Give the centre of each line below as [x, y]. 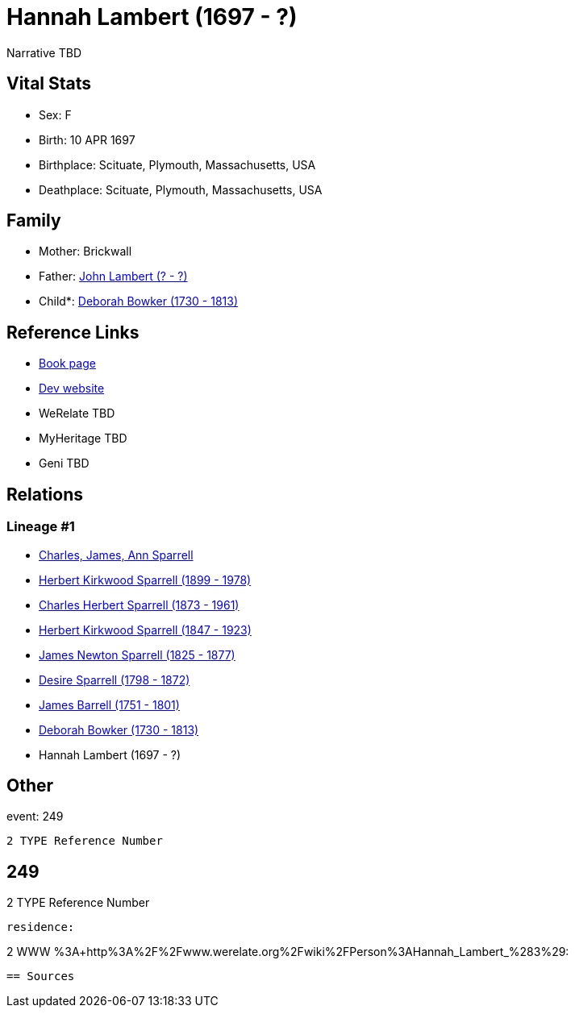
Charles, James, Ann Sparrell [116, 555]
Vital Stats [49, 84]
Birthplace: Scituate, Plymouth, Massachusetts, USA [177, 164]
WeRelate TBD [77, 413]
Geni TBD [64, 463]
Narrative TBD [44, 52]
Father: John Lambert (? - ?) [113, 276]
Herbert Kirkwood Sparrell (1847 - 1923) [145, 630]
